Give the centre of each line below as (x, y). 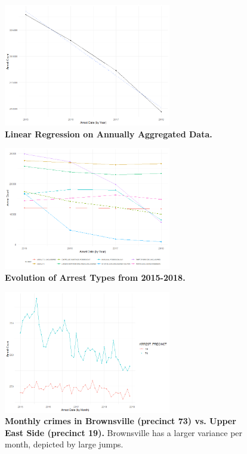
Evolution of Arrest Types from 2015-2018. (95, 277)
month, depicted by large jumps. (64, 444)
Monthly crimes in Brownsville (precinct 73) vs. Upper (121, 421)
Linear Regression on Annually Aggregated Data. (109, 134)
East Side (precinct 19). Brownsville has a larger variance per (124, 432)
